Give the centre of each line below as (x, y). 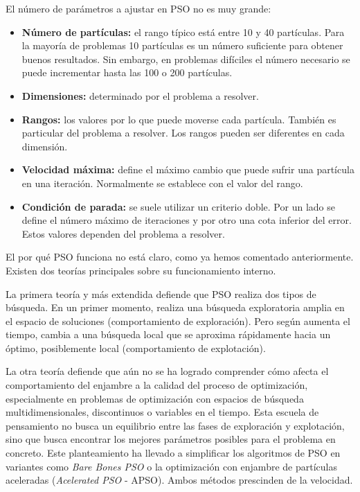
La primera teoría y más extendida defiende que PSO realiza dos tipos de (161, 293)
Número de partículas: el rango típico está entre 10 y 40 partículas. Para (183, 32)
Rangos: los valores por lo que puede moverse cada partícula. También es (179, 119)
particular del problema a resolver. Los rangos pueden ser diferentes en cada (183, 133)
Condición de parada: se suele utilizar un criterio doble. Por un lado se (178, 206)
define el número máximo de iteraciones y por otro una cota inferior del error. (187, 220)
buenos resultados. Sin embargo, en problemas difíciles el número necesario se (186, 59)
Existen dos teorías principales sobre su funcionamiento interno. (141, 270)
